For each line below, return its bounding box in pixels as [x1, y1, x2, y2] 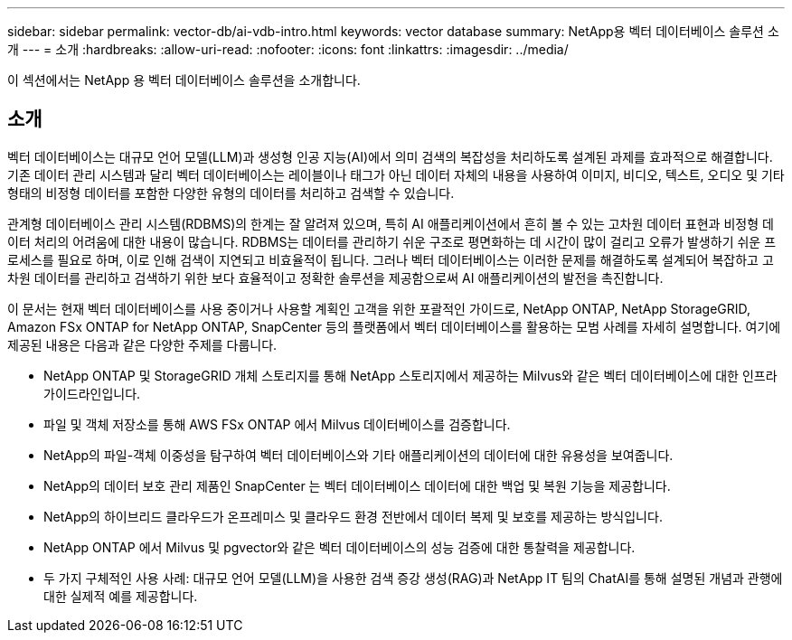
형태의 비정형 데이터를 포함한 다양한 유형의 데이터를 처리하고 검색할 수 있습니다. [7, 184, 455, 201]
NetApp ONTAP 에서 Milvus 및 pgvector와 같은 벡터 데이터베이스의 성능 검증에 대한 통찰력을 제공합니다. [43, 539, 636, 555]
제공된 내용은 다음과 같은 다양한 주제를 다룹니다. [7, 336, 278, 353]
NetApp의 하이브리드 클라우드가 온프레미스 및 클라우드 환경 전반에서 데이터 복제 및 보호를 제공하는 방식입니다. [43, 508, 663, 524]
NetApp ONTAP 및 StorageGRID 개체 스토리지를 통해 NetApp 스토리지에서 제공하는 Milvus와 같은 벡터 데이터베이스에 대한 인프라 [43, 367, 778, 383]
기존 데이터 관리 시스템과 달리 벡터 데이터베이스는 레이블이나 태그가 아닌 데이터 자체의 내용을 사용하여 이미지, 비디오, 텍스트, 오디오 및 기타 [7, 166, 785, 183]
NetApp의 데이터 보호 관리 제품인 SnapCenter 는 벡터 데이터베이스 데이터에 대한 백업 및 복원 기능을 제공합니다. [43, 477, 671, 494]
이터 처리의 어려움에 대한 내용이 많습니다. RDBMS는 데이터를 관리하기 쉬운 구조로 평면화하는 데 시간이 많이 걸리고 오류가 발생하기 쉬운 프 [7, 233, 777, 249]
